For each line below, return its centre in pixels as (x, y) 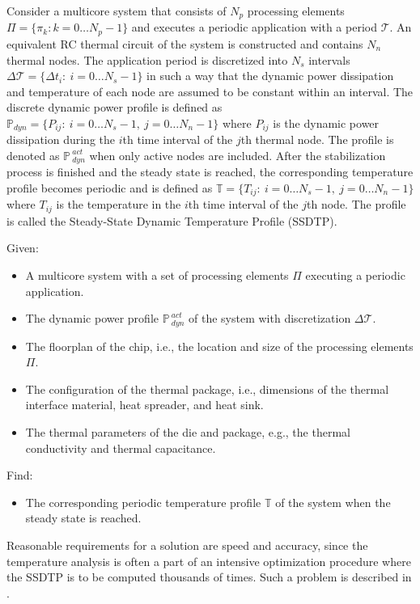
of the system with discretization (270, 318)
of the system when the (333, 502)
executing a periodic (355, 275)
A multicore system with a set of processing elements (157, 275)
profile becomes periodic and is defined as (110, 187)
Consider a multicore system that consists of (117, 11)
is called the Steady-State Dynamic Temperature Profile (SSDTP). (172, 220)
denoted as (33, 155)
